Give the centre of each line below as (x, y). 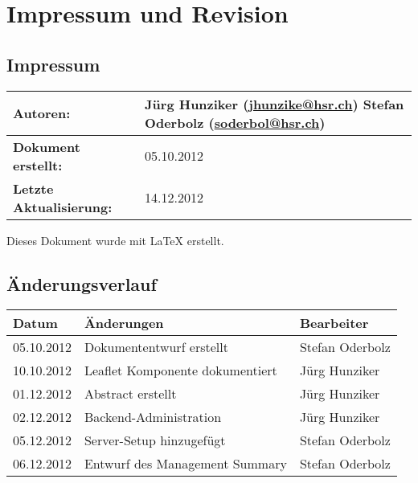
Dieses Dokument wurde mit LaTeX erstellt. (115, 240)
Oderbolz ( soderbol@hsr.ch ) (235, 122)
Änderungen (124, 323)
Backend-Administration (153, 417)
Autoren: (42, 113)
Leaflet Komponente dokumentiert (180, 370)
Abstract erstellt (130, 394)
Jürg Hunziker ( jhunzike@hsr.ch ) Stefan (275, 104)
